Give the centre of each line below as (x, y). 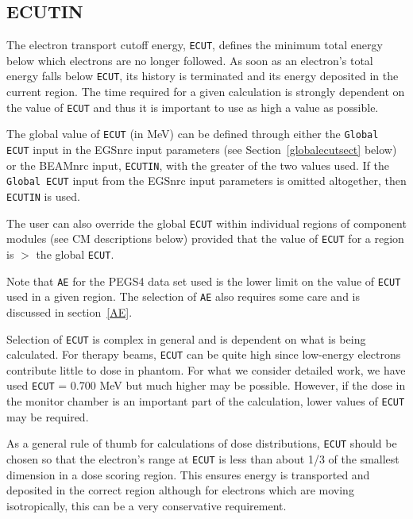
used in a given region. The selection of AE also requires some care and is (183, 296)
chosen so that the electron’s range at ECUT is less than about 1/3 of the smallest (203, 458)
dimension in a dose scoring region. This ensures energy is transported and (188, 474)
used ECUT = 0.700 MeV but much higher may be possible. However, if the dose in (206, 385)
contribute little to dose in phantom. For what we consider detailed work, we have (206, 369)
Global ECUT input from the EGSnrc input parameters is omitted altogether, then (206, 181)
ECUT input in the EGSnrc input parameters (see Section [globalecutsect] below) (202, 150)
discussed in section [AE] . (69, 311)
